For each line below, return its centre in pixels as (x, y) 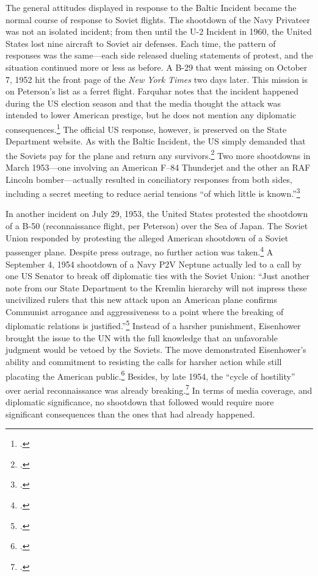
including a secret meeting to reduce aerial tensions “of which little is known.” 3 (153, 192)
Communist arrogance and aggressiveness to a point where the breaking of (145, 311)
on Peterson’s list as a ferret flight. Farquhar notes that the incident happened (152, 91)
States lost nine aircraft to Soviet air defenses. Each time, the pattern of (141, 43)
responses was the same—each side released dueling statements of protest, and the (159, 55)
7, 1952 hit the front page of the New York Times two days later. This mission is (157, 79)
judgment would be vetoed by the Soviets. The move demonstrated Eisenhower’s (156, 350)
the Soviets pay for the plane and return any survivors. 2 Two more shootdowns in (158, 154)
